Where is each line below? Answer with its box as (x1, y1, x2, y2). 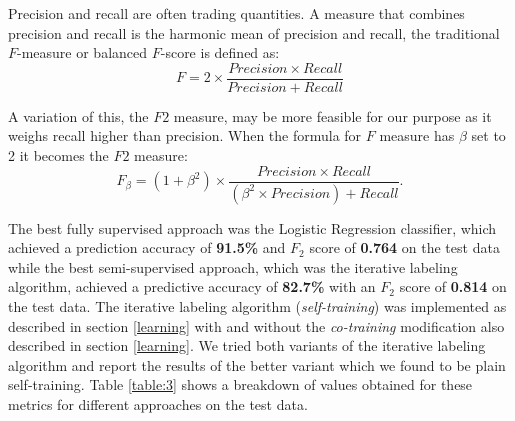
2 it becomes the (8, 145, 109, 166)
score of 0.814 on (399, 276, 507, 297)
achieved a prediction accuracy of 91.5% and (8, 237, 286, 258)
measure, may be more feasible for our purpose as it (173, 105, 492, 126)
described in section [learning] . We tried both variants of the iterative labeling (8, 335, 486, 356)
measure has (379, 125, 455, 146)
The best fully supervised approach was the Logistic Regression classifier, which (8, 217, 497, 238)
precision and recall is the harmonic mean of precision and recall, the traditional (8, 22, 500, 43)
